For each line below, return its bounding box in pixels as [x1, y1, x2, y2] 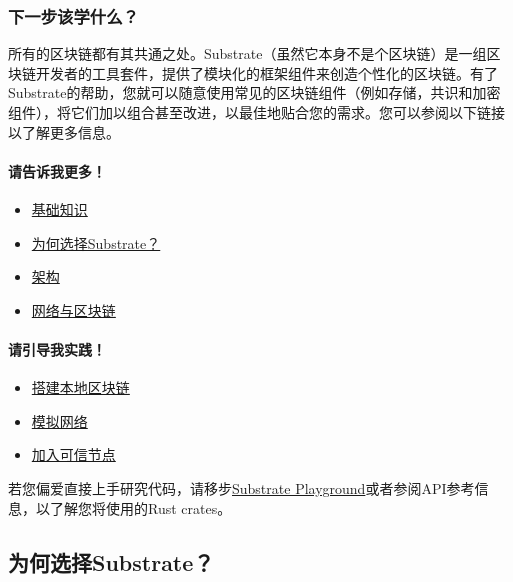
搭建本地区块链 [31, 377, 130, 398]
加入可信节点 [31, 444, 116, 465]
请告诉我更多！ [8, 160, 106, 181]
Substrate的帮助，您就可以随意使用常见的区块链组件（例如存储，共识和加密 [8, 82, 501, 103]
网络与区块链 [31, 299, 116, 320]
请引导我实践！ [8, 338, 106, 359]
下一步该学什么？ [8, 3, 139, 28]
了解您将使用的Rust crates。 [49, 497, 232, 518]
